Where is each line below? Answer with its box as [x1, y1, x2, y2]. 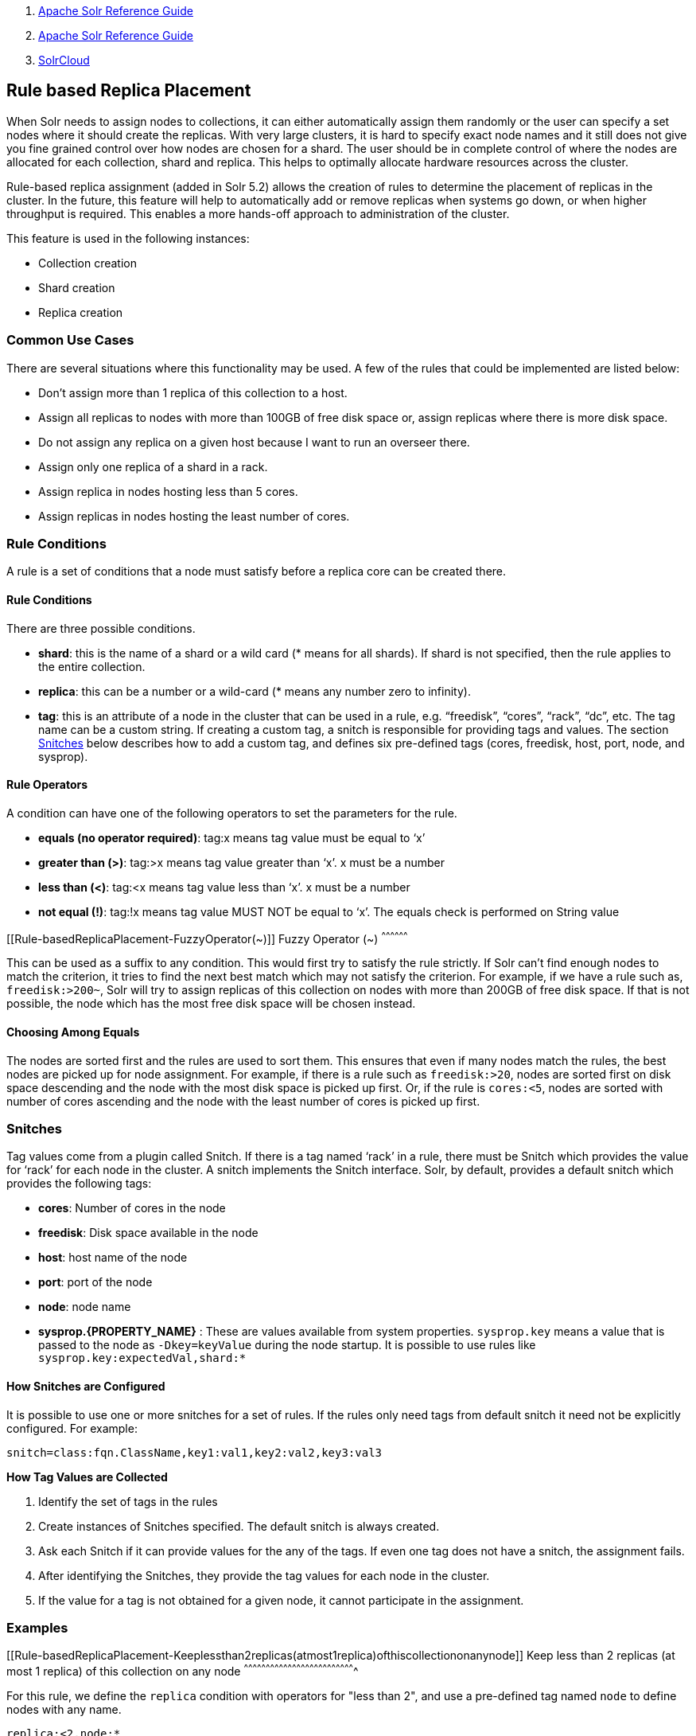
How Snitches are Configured [6, 1379, 165, 1394]
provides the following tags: [6, 1176, 152, 1191]
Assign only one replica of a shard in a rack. [38, 459, 268, 474]
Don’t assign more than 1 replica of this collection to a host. [38, 385, 348, 400]
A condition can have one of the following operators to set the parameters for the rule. [6, 806, 457, 820]
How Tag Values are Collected [6, 1469, 168, 1484]
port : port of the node [38, 1275, 153, 1289]
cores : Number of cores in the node [38, 1201, 226, 1215]
